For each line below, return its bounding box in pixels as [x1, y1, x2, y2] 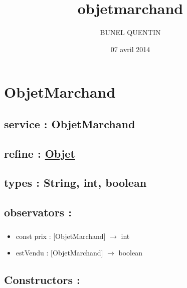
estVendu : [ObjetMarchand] [16, 247, 103, 258]
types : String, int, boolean [4, 175, 147, 190]
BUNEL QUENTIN [100, 27, 161, 38]
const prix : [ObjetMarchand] [16, 230, 106, 241]
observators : [4, 204, 72, 220]
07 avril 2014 [110, 44, 150, 54]
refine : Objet [4, 145, 75, 161]
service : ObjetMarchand [4, 116, 135, 131]
